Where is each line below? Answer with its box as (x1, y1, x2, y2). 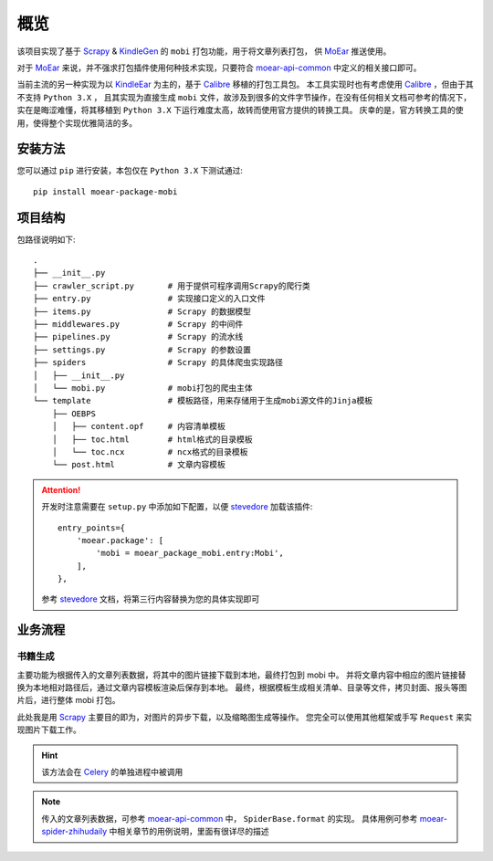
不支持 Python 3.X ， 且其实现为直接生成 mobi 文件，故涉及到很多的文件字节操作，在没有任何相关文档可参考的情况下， (16, 91, 472, 102)
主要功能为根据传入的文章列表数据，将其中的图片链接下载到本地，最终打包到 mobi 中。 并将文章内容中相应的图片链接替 (16, 669, 467, 680)
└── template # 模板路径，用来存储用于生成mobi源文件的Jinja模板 (33, 395, 373, 406)
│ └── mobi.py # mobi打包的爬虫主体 (33, 383, 253, 393)
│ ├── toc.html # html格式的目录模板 (51, 434, 253, 445)
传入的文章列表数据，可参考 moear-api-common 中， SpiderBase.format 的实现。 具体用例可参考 (41, 813, 418, 824)
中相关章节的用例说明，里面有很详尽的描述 (109, 826, 269, 837)
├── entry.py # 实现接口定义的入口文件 (33, 293, 266, 304)
